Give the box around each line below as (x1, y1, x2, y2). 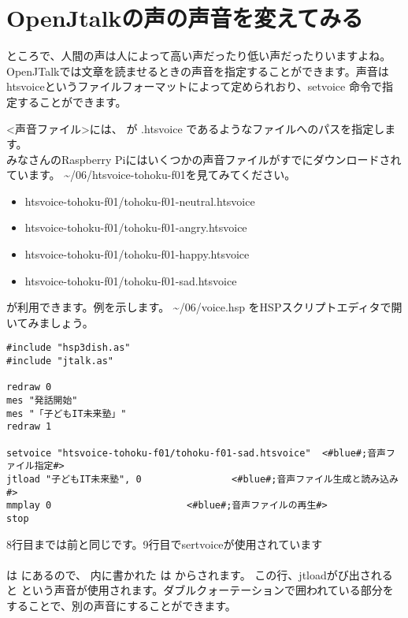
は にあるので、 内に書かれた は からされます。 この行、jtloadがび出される (6, 566, 393, 583)
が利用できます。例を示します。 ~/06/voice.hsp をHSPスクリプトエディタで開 (6, 299, 402, 315)
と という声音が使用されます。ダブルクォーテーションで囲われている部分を (6, 582, 394, 598)
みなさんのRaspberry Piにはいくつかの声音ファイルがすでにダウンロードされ (6, 151, 402, 167)
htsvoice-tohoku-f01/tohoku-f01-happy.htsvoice (24, 246, 250, 262)
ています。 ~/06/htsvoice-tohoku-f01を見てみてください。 (6, 166, 296, 183)
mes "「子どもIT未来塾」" (6, 408, 127, 419)
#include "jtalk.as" (6, 356, 114, 367)
